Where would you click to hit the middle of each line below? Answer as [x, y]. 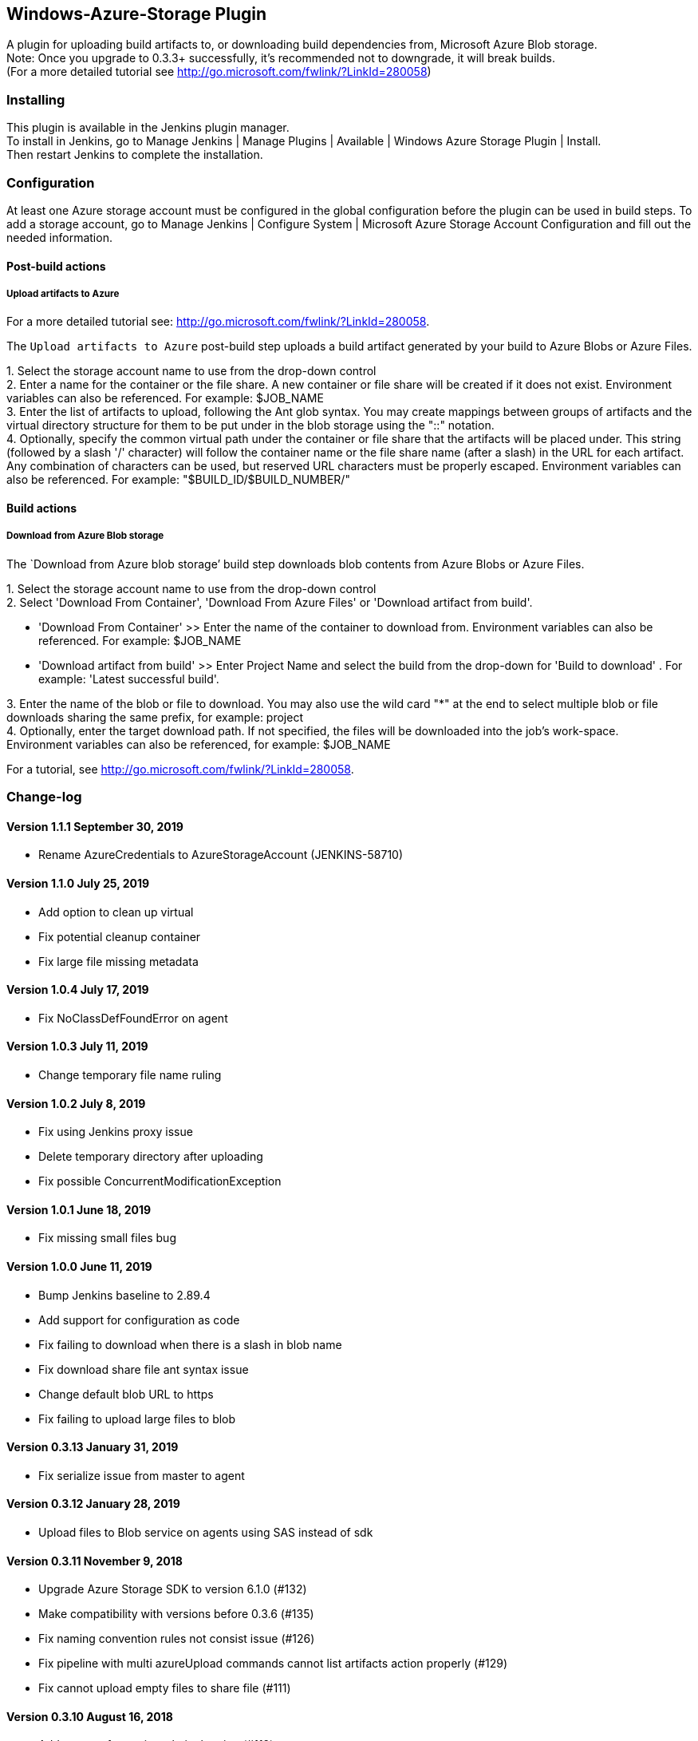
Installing [36, 99]
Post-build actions [56, 266]
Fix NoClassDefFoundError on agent [133, 1018]
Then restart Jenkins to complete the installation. [135, 155]
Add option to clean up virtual [116, 912]
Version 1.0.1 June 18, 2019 [79, 1209]
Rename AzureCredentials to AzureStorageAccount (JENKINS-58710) [221, 855]
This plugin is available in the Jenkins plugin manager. [148, 128]
